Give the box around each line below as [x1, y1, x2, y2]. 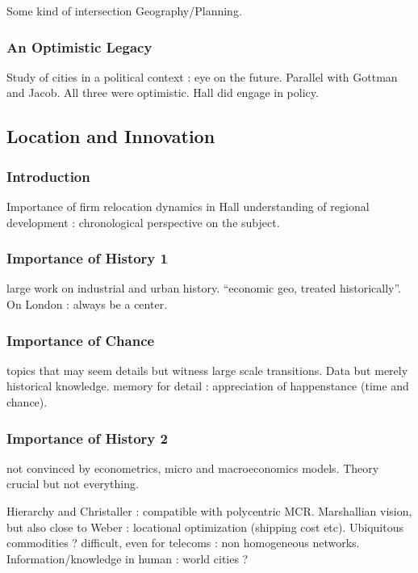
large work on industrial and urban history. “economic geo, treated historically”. [6, 280, 401, 297]
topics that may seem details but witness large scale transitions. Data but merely [6, 361, 408, 378]
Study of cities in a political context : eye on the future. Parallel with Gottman [6, 68, 398, 85]
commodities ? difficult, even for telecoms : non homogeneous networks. [6, 534, 360, 551]
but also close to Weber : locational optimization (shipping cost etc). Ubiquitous [6, 518, 403, 535]
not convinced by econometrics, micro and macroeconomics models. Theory [6, 459, 379, 476]
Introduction [6, 166, 90, 186]
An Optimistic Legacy [6, 36, 153, 57]
